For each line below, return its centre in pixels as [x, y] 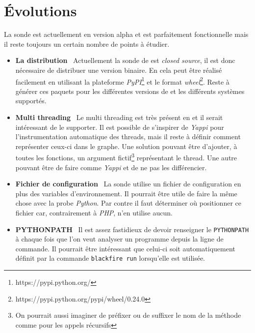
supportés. [31, 101]
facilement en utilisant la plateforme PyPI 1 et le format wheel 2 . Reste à [122, 81]
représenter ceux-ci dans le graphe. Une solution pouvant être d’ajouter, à [126, 146]
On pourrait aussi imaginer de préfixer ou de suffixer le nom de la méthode [128, 315]
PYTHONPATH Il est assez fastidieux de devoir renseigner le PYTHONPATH [132, 229]
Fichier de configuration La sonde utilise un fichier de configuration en [128, 184]
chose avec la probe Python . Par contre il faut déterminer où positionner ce [128, 203]
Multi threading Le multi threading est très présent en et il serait [119, 117]
